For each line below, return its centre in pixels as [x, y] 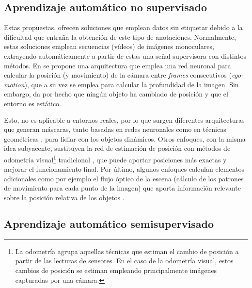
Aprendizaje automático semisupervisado [109, 223]
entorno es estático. [33, 103]
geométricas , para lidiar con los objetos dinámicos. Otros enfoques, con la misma [125, 138]
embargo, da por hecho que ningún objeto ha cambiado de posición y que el [116, 94]
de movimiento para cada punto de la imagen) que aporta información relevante [122, 188]
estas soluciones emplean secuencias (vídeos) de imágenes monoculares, [109, 46]
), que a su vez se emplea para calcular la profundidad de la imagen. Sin [132, 84]
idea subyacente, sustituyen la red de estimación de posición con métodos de [117, 148]
